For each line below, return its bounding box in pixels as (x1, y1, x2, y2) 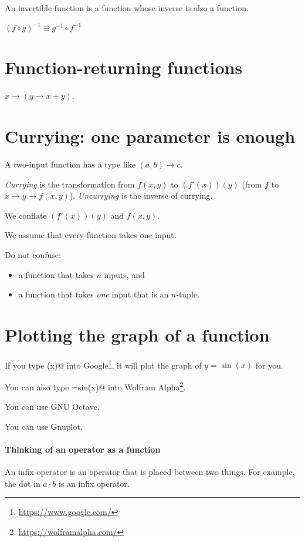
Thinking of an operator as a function (5, 443, 161, 456)
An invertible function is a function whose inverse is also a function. (5, 2, 249, 14)
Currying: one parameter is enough (5, 124, 296, 148)
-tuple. (176, 288, 199, 300)
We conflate (5, 209, 47, 221)
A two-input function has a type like (5, 158, 135, 170)
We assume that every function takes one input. (5, 229, 177, 241)
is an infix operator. (58, 477, 130, 489)
